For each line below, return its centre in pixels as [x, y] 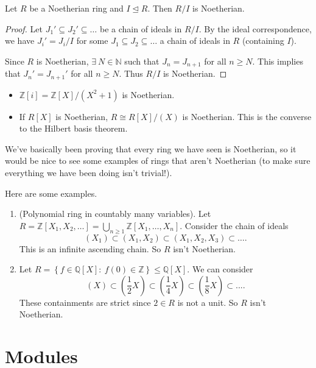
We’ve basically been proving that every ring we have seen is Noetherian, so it [151, 148]
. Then [160, 8]
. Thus [131, 73]
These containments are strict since [85, 302]
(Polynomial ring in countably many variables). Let [115, 214]
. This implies [278, 61]
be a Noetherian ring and [76, 8]
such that [142, 61]
